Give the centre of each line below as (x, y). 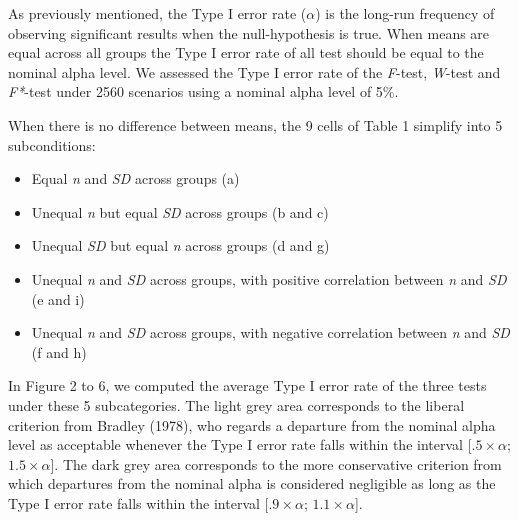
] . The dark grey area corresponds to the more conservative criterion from (276, 463)
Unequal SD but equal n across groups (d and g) (180, 245)
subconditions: (52, 144)
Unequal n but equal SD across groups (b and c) (180, 211)
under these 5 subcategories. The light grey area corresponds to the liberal (236, 404)
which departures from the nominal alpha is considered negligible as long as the (252, 483)
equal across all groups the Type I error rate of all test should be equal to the (246, 52)
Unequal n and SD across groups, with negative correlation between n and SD (270, 332)
